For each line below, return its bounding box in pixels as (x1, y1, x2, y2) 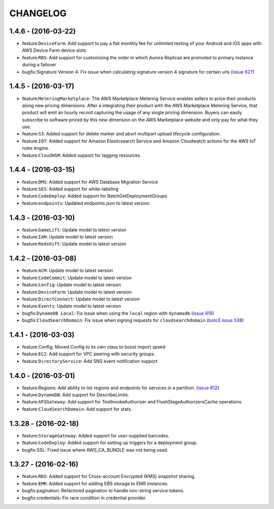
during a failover (22, 61, 56, 68)
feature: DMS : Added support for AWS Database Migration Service (22, 179, 158, 185)
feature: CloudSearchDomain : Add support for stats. (22, 406, 132, 412)
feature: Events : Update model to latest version (22, 303, 121, 309)
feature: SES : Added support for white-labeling (22, 186, 119, 192)
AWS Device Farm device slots (22, 47, 86, 53)
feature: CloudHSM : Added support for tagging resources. (22, 152, 142, 158)
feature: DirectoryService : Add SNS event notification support (22, 358, 158, 364)
